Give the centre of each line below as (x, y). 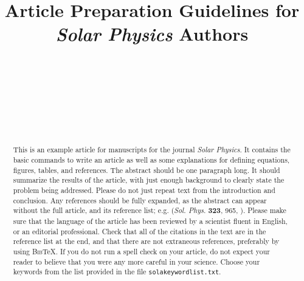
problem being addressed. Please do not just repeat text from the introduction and (144, 190)
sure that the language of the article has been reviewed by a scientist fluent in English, (150, 221)
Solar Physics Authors (152, 34)
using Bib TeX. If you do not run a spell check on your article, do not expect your (141, 252)
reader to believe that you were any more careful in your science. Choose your (136, 261)
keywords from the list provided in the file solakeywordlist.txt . (117, 272)
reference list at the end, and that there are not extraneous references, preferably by (146, 241)
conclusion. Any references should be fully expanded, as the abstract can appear (140, 200)
